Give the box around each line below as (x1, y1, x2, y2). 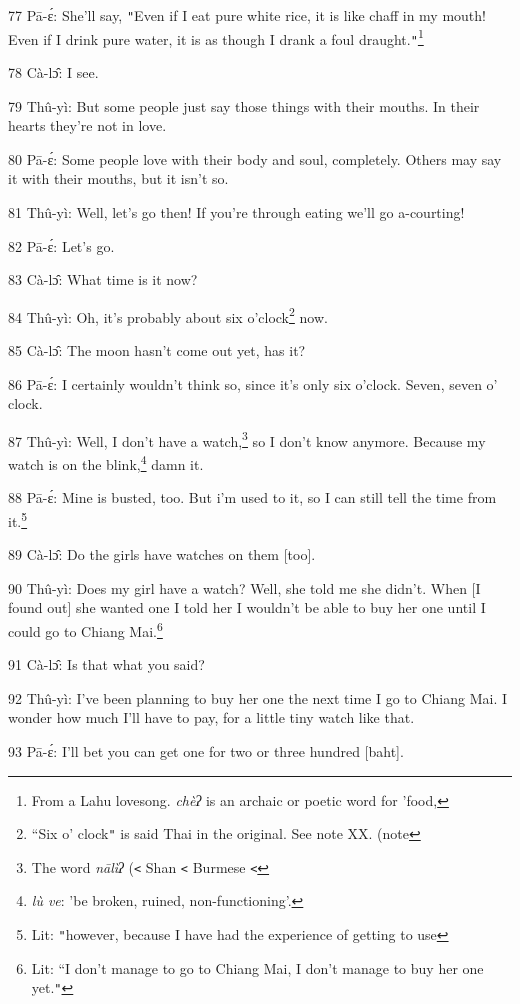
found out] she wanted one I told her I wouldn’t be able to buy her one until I (8, 597, 486, 618)
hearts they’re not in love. (8, 115, 167, 136)
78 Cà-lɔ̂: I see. (8, 61, 99, 82)
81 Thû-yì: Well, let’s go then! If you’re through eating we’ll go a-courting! (8, 201, 465, 222)
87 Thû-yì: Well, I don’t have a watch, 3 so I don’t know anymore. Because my (8, 427, 486, 451)
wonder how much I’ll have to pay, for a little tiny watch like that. (8, 707, 415, 728)
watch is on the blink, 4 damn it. (8, 451, 204, 474)
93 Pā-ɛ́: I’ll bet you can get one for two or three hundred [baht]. (8, 740, 404, 761)
